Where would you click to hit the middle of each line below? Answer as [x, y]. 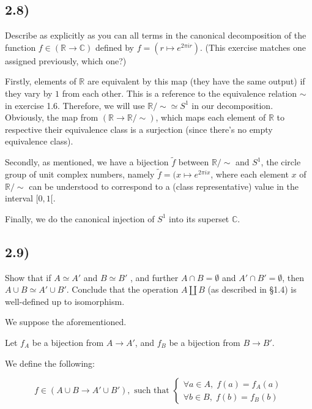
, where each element [250, 174]
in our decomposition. [232, 105]
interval [19, 198]
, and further [154, 277]
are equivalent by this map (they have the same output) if [196, 81]
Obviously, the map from [52, 117]
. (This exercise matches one [253, 47]
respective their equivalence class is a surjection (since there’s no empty [139, 129]
